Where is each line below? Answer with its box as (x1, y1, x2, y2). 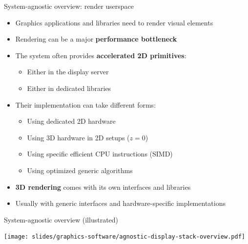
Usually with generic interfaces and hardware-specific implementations (15, 198, 226, 208)
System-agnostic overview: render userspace (4, 1, 134, 11)
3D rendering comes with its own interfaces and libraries (15, 181, 191, 192)
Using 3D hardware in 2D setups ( (27, 132, 130, 142)
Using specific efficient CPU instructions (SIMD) (27, 149, 173, 159)
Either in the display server (27, 67, 109, 77)
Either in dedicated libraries (27, 83, 111, 93)
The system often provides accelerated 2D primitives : (15, 50, 186, 60)
